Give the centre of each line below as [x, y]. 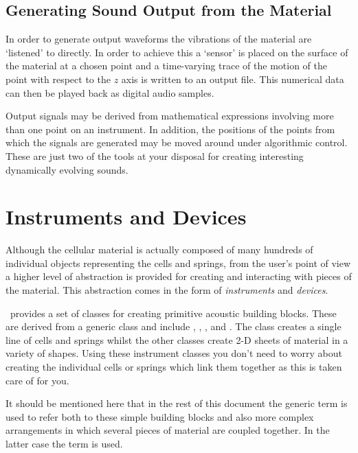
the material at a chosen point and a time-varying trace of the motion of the [167, 66]
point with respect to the [58, 79]
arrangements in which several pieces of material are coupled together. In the [168, 430]
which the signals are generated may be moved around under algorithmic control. [177, 142]
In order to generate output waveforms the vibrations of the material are [159, 39]
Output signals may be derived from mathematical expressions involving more [170, 116]
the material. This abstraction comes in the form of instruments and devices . [167, 290]
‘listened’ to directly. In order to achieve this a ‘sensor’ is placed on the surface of [177, 52]
